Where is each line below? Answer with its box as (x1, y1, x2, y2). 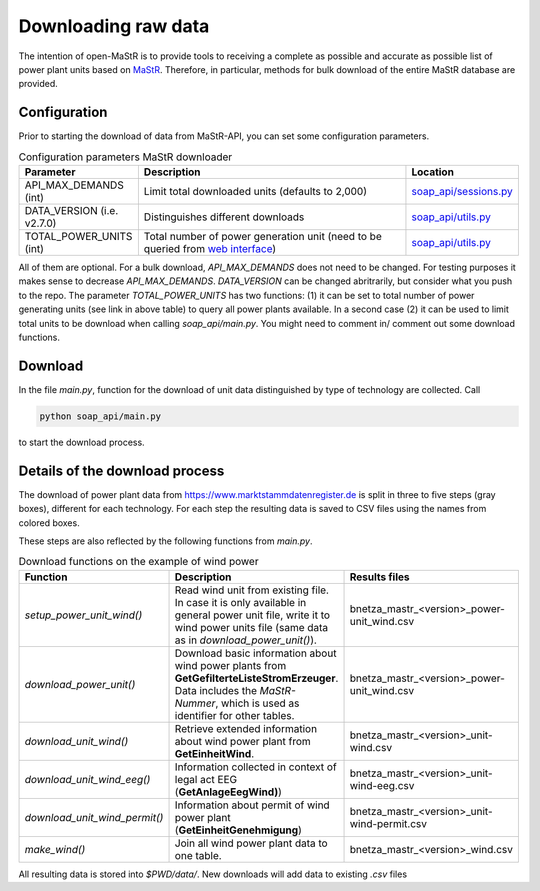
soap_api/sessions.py (411, 185, 514, 198)
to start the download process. (18, 436, 145, 448)
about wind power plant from (174, 734, 312, 748)
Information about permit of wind (174, 798, 330, 812)
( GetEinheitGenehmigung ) (174, 823, 302, 837)
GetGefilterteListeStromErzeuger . (174, 671, 339, 685)
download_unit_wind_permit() (24, 810, 164, 824)
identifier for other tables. (174, 708, 295, 722)
